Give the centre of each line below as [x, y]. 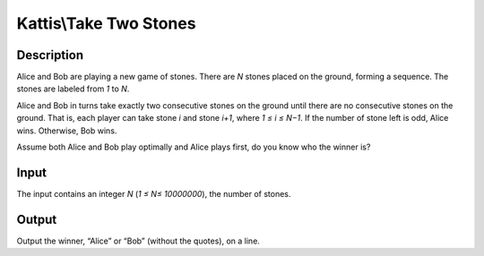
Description [50, 55]
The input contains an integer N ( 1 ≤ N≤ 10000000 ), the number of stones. [154, 193]
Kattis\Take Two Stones [106, 23]
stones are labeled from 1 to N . [73, 89]
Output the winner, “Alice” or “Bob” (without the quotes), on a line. [138, 241]
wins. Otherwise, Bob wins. [67, 131]
